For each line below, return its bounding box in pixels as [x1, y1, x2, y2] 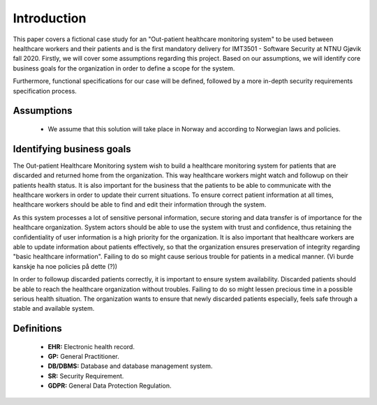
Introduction [13, 10, 87, 26]
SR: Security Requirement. [47, 371, 124, 380]
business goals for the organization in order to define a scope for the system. [13, 64, 235, 73]
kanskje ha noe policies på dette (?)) [13, 262, 118, 270]
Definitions [13, 323, 62, 334]
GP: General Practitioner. [47, 353, 119, 361]
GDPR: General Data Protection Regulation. [47, 381, 172, 390]
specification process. [13, 87, 77, 95]
